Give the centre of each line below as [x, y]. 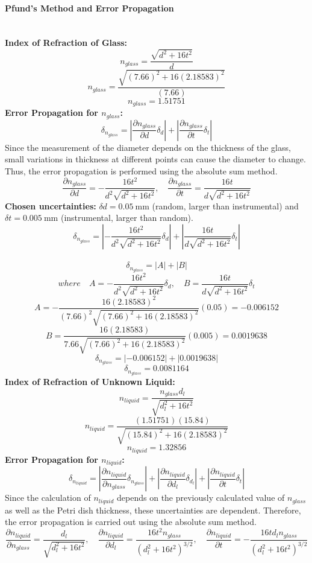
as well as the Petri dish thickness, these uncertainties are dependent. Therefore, [153, 510]
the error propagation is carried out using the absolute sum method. [131, 522]
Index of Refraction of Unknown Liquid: [90, 382]
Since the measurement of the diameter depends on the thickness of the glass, [148, 147]
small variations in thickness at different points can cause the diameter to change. [155, 159]
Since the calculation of [48, 498]
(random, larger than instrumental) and [225, 205]
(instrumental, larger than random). [127, 218]
